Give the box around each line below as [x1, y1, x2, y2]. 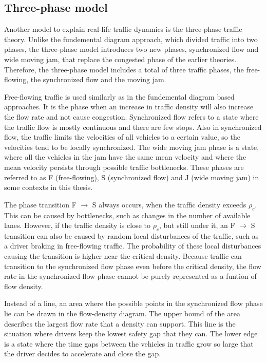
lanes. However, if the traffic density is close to [4, 220, 150, 231]
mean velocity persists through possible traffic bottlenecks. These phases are [4, 161, 244, 172]
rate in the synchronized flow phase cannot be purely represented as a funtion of [4, 271, 257, 281]
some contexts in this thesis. [4, 182, 93, 193]
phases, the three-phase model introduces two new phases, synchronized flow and [4, 44, 259, 54]
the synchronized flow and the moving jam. [30, 74, 166, 85]
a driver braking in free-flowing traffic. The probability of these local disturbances [4, 240, 261, 251]
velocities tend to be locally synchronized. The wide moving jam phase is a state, [4, 141, 259, 152]
